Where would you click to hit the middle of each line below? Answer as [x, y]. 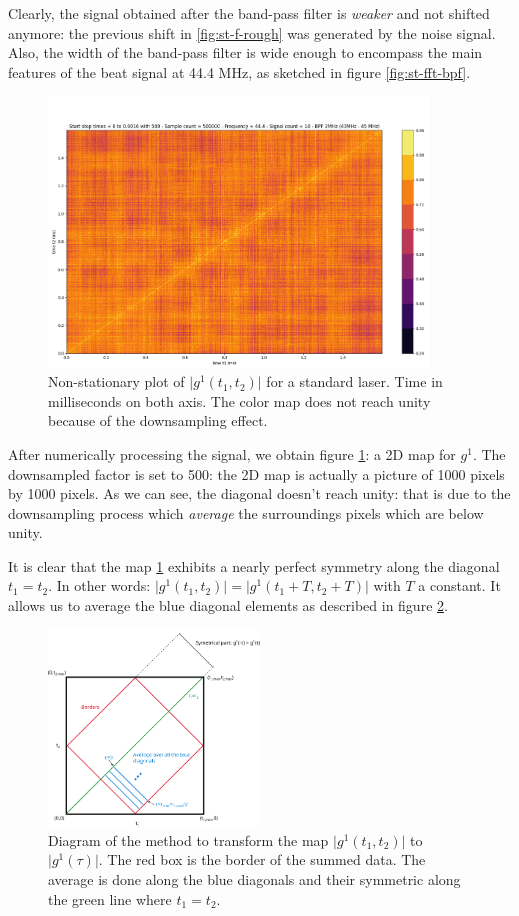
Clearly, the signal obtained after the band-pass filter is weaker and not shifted [249, 13]
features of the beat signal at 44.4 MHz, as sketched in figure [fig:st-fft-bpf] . [239, 71]
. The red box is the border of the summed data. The [262, 859]
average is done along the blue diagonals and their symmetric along [254, 879]
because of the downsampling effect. [158, 420]
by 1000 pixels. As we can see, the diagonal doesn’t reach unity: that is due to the [259, 493]
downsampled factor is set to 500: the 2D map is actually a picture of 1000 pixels [256, 473]
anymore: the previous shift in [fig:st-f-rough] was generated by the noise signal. [252, 32]
